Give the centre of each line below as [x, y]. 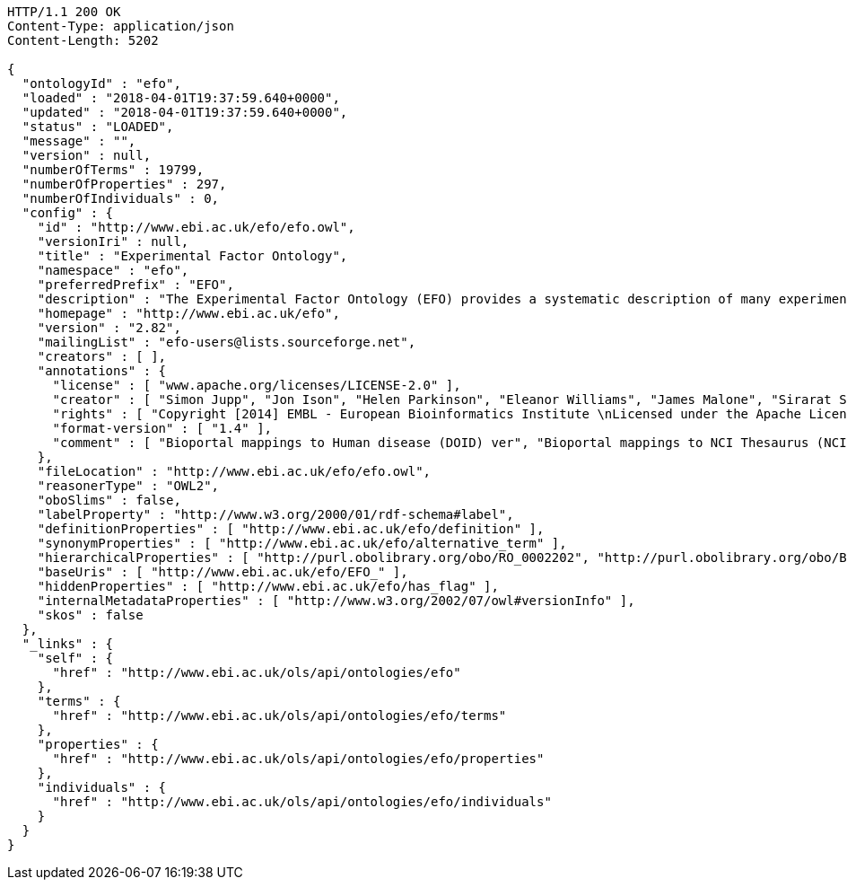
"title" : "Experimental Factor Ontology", [192, 256]
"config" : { [68, 213]
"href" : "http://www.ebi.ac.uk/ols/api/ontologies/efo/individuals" [302, 802]
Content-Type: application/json [121, 26]
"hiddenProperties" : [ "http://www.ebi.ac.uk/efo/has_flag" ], [268, 586]
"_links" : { [68, 644]
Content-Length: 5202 [83, 40]
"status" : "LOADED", [98, 127]
